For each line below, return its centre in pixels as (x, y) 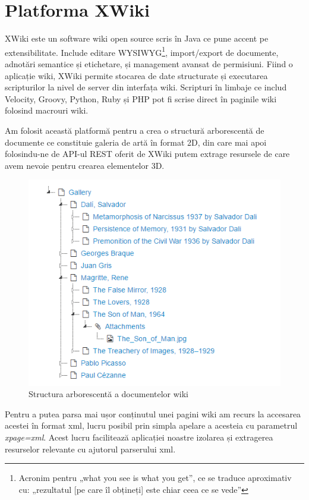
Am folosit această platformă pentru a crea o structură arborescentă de (135, 130)
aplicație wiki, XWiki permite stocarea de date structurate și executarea (136, 75)
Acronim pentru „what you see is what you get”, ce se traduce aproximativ (155, 478)
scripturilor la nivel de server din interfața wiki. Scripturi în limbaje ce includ (146, 87)
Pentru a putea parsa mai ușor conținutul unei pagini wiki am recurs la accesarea (153, 413)
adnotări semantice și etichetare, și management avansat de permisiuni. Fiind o (149, 63)
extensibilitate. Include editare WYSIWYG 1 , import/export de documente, (142, 51)
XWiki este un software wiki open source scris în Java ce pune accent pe (137, 38)
